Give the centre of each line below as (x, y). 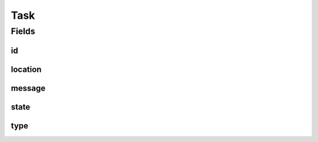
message (28, 88)
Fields (23, 31)
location (26, 69)
